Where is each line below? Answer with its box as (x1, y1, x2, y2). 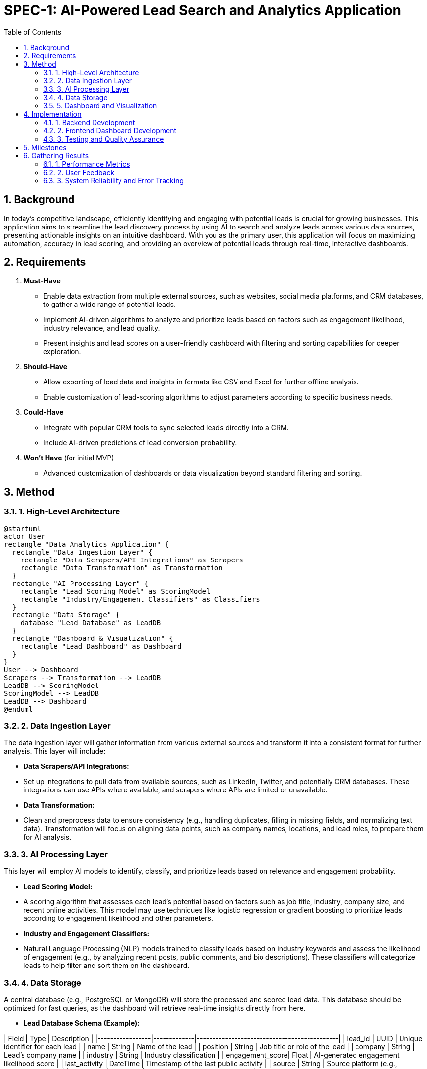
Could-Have (24, 408, 64, 417)
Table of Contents (4, 27, 62, 36)
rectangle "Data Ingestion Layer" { (12, 548, 153, 556)
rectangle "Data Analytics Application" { (4, 540, 169, 548)
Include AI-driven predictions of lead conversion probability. (43, 438, 237, 447)
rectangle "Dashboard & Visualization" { (12, 634, 173, 642)
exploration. (43, 347, 81, 356)
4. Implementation (24, 109, 82, 118)
